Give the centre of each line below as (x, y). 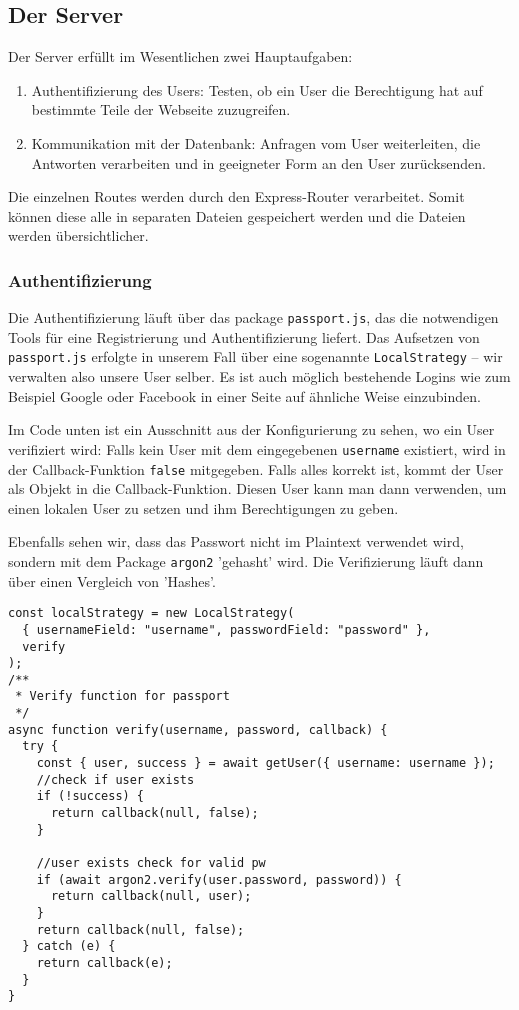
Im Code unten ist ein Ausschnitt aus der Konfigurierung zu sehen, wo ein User (251, 429)
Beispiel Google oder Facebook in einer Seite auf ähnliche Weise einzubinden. (244, 395)
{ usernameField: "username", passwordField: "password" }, (226, 629)
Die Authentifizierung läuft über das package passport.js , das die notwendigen (253, 317)
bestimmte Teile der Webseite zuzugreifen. (161, 109)
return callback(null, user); (151, 896)
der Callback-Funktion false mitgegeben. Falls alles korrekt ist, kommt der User (256, 468)
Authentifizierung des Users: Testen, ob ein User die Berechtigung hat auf (257, 89)
